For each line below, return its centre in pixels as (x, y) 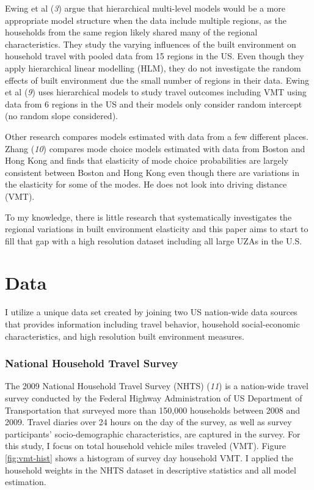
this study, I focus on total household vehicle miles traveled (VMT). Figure (145, 446)
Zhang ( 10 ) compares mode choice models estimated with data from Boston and (155, 148)
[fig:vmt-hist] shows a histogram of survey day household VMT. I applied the (149, 457)
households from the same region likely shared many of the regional (131, 32)
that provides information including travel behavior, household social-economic (152, 324)
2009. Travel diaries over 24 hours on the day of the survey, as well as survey (148, 422)
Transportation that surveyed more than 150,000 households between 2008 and (153, 410)
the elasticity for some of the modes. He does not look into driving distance (146, 184)
